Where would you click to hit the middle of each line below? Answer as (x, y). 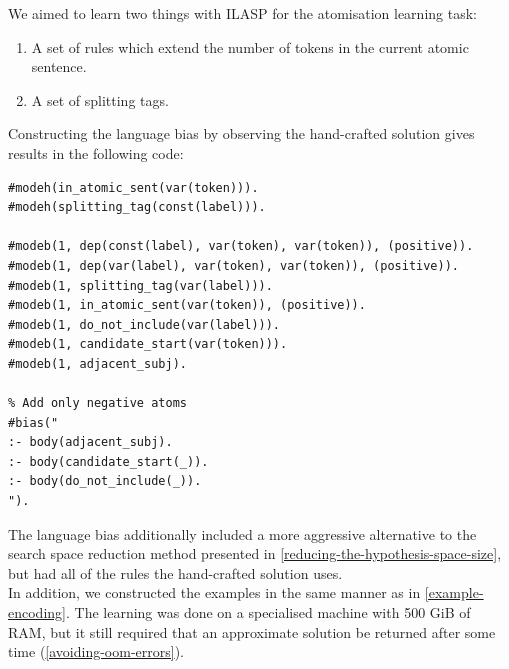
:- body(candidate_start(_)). (108, 461)
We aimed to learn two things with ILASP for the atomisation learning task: (242, 13)
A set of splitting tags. (100, 99)
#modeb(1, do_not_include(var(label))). (144, 324)
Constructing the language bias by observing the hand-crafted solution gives (241, 133)
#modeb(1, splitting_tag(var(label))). (140, 285)
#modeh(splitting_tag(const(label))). (137, 207)
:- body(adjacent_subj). (90, 442)
